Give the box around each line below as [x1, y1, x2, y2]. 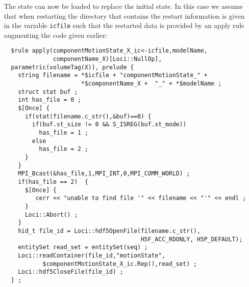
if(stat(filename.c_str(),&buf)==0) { [25, 113, 151, 120]
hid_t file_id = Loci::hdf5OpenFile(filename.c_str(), [18, 227, 200, 234]
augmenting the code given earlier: [4, 29, 107, 40]
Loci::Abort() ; [25, 211, 78, 218]
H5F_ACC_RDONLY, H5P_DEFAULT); [141, 235, 243, 243]
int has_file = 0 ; [18, 96, 81, 104]
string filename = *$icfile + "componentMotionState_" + [18, 72, 208, 79]
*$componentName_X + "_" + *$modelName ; [81, 80, 222, 87]
